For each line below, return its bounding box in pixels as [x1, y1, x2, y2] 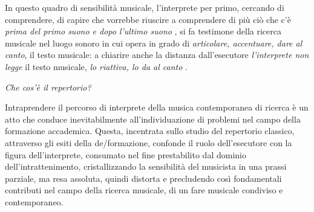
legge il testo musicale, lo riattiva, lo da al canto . [5, 60, 188, 72]
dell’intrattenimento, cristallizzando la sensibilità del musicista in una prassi [5, 160, 287, 173]
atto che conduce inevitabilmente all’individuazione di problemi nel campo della [5, 112, 301, 125]
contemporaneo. [5, 195, 64, 208]
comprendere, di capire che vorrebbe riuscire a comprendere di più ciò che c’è [5, 13, 291, 25]
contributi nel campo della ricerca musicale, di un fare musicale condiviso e [5, 184, 283, 196]
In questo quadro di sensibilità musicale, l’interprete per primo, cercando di [5, 1, 284, 13]
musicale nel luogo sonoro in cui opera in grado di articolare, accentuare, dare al [5, 36, 303, 49]
